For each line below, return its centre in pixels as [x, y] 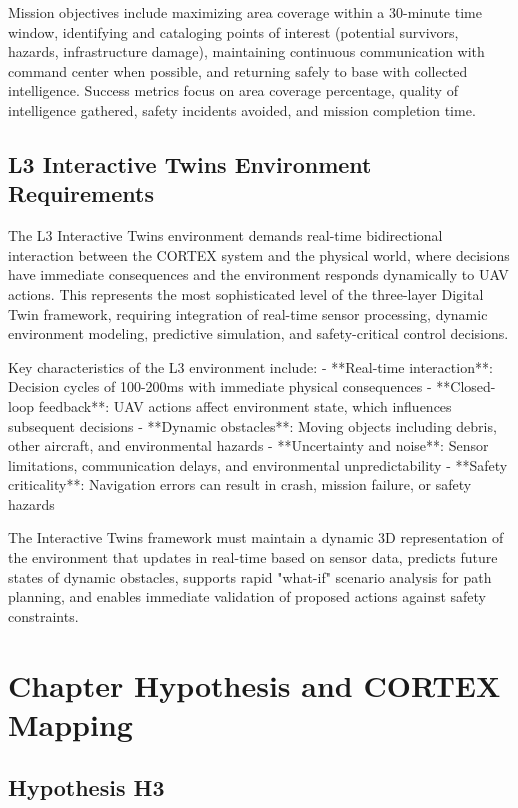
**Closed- [466, 386]
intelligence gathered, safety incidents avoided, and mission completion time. [242, 109]
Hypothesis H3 [86, 787]
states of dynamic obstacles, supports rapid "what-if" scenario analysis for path [250, 576]
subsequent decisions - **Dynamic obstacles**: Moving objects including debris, [252, 425]
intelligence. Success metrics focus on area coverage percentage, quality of [233, 90]
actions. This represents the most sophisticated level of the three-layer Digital [246, 293]
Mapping [70, 723]
